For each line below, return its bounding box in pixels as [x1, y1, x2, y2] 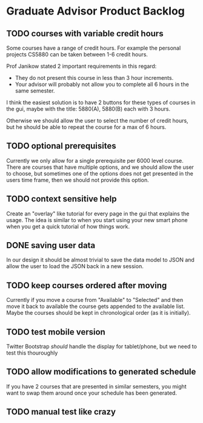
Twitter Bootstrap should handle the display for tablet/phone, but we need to [6, 343, 197, 350]
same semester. [15, 87, 55, 94]
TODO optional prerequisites [6, 141, 116, 151]
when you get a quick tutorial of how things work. [6, 223, 130, 230]
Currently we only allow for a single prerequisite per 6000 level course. [6, 157, 184, 164]
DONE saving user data [6, 240, 96, 251]
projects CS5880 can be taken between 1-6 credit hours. [6, 51, 148, 58]
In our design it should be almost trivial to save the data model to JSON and [6, 256, 195, 264]
